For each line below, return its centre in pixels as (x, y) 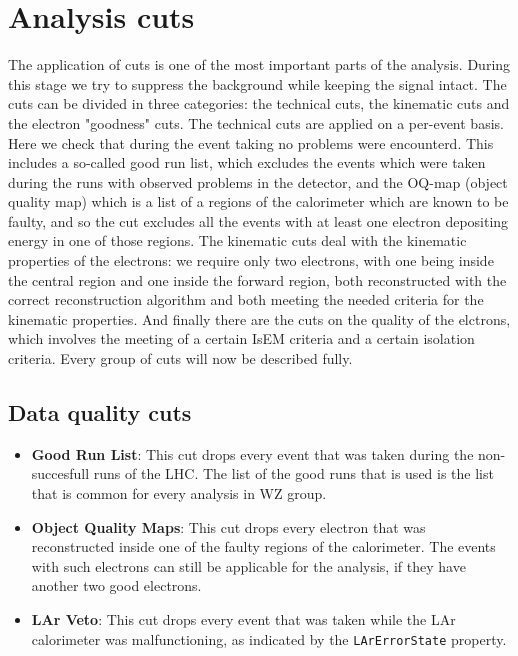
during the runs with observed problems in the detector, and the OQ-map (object (258, 181)
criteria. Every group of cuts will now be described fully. (180, 358)
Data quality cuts (100, 412)
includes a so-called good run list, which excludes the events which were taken (247, 162)
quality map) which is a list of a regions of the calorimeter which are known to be (258, 201)
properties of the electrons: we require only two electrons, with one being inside (251, 260)
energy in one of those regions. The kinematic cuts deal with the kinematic (237, 240)
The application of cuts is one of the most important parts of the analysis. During (259, 64)
